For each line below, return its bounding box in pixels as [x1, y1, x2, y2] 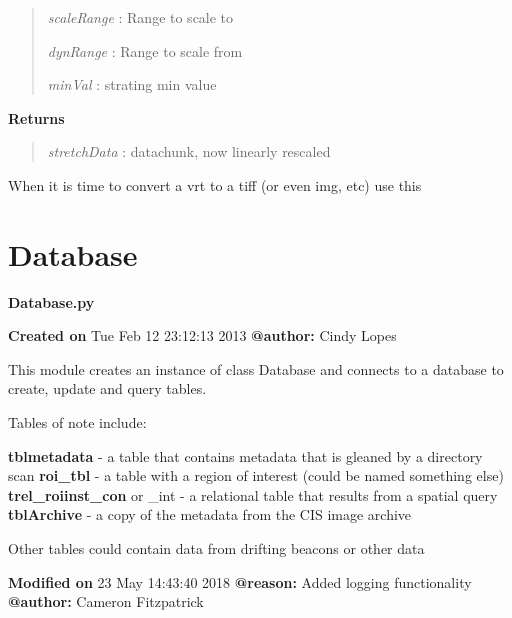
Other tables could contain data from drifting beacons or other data [8, 538, 425, 559]
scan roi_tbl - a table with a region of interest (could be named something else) [8, 465, 504, 486]
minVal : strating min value [47, 74, 217, 95]
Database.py [8, 291, 95, 312]
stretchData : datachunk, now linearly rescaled [47, 141, 331, 162]
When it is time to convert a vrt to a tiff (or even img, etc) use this [8, 174, 422, 195]
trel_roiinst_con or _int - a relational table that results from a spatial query [8, 484, 498, 505]
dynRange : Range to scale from [47, 40, 243, 61]
